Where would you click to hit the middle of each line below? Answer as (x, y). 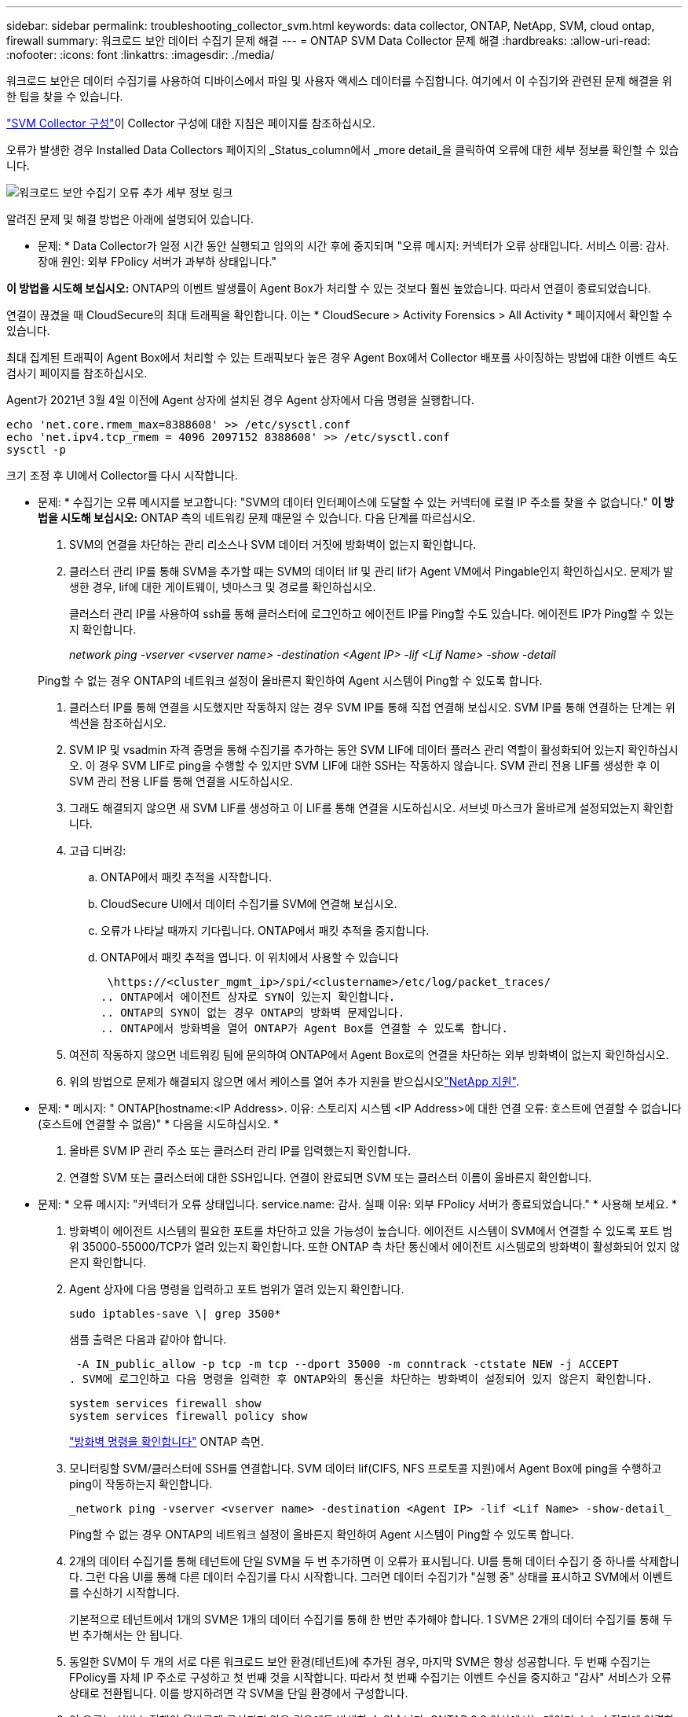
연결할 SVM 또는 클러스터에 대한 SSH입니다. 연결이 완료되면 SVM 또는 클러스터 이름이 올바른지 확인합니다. (331, 1177)
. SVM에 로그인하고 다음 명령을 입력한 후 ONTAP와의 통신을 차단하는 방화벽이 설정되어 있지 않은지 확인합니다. (361, 1379)
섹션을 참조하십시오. (118, 723)
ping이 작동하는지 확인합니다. (141, 1484)
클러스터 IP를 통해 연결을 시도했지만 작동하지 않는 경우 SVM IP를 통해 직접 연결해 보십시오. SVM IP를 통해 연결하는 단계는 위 (373, 707)
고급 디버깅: (98, 850)
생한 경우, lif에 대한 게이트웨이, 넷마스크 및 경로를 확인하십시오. (223, 587)
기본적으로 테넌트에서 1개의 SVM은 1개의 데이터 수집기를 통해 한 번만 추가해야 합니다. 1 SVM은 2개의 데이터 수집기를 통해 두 (371, 1619)
